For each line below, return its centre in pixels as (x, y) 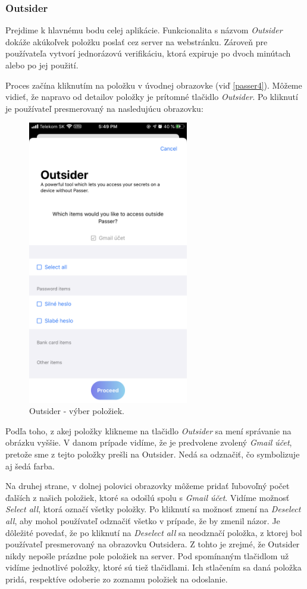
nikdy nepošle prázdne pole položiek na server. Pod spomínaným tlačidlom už (147, 555)
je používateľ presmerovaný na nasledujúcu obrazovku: (104, 108)
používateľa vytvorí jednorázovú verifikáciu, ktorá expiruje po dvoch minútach (148, 53)
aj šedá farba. (30, 466)
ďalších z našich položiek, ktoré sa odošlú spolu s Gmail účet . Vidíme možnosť (148, 497)
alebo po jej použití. (42, 65)
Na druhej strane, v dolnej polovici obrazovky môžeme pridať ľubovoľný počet (148, 486)
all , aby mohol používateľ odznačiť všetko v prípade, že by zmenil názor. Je (143, 521)
